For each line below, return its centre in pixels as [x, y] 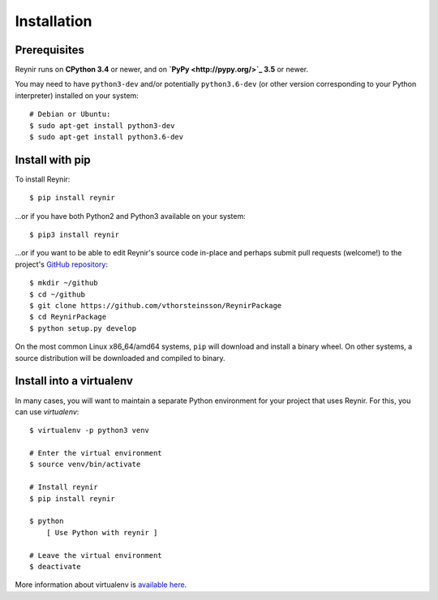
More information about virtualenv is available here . [101, 585]
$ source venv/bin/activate [85, 465]
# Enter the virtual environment [96, 453]
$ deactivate [55, 566]
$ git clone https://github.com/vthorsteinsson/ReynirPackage [156, 306]
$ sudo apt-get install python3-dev [102, 125]
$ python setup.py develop [83, 328]
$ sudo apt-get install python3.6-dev [107, 137]
